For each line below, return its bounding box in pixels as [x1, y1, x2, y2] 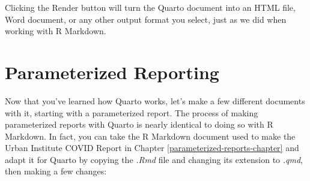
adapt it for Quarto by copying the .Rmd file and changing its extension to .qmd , [5, 153, 303, 165]
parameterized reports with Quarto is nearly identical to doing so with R [5, 118, 273, 131]
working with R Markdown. [5, 25, 106, 37]
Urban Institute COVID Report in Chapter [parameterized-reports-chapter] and [5, 141, 299, 154]
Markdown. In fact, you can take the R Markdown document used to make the [5, 129, 296, 142]
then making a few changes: [5, 165, 107, 177]
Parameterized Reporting [5, 59, 219, 84]
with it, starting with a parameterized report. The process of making [5, 106, 258, 119]
